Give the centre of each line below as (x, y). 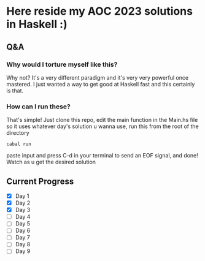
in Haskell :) (37, 24)
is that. (15, 91)
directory (18, 133)
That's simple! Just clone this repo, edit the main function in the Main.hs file (102, 120)
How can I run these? (38, 107)
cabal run (19, 144)
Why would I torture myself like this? (62, 64)
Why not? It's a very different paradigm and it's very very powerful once (98, 77)
